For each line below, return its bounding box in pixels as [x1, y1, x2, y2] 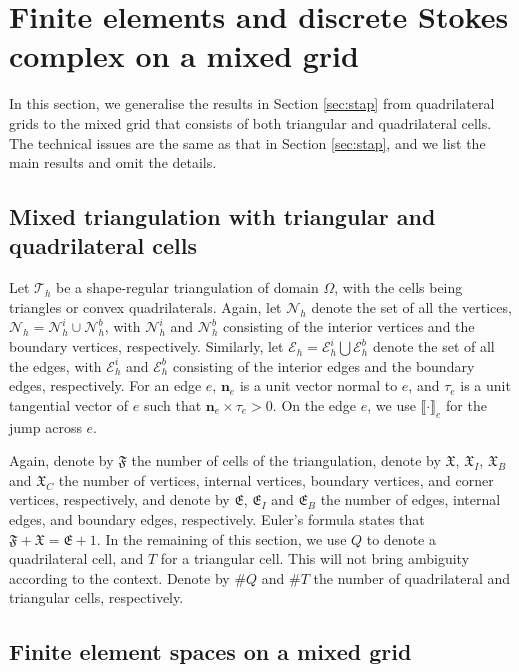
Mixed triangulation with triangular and [9, 201, 436, 232]
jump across [9, 416, 82, 437]
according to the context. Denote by [9, 567, 230, 588]
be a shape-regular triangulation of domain [56, 277, 319, 298]
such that [143, 394, 202, 415]
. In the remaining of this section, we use [96, 528, 347, 549]
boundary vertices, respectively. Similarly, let [9, 336, 284, 357]
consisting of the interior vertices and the [222, 316, 475, 337]
